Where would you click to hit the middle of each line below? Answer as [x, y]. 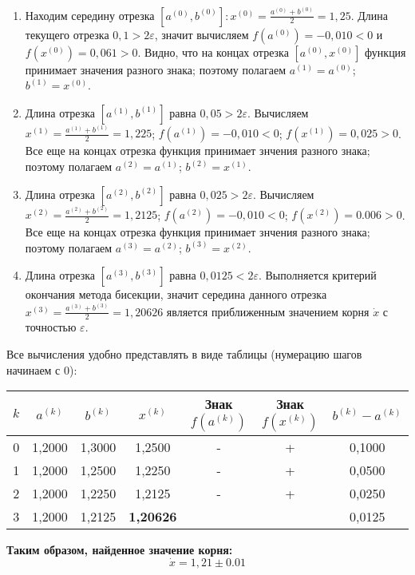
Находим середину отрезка [90, 15]
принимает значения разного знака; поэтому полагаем [156, 69]
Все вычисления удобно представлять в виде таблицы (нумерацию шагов [184, 354]
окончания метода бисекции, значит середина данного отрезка [176, 294]
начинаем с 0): [42, 369]
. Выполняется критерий [317, 275]
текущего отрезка [67, 34]
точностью [51, 327]
